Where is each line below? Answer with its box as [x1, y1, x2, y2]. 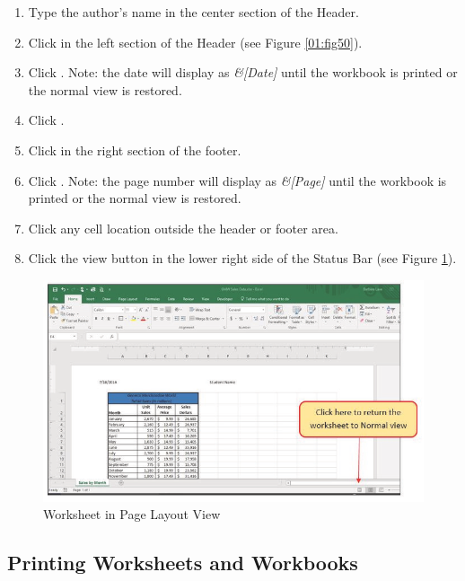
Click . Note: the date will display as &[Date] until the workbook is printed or [28, 63, 458, 82]
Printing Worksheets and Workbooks [7, 549, 358, 577]
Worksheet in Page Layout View [43, 505, 221, 524]
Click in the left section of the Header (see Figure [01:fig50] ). [28, 32, 363, 51]
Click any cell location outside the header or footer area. [28, 218, 338, 237]
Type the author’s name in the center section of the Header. [28, 3, 359, 21]
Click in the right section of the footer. [28, 140, 241, 159]
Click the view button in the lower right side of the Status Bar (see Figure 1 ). [28, 249, 457, 268]
